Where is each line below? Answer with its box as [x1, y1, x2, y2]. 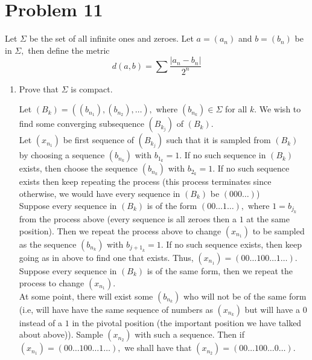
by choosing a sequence [19, 149, 105, 161]
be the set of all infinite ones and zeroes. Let [29, 32, 194, 45]
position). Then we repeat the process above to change [19, 224, 221, 237]
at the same [246, 212, 290, 225]
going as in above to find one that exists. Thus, [19, 251, 194, 263]
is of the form [147, 199, 197, 211]
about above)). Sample [19, 328, 103, 341]
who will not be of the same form [183, 289, 307, 302]
